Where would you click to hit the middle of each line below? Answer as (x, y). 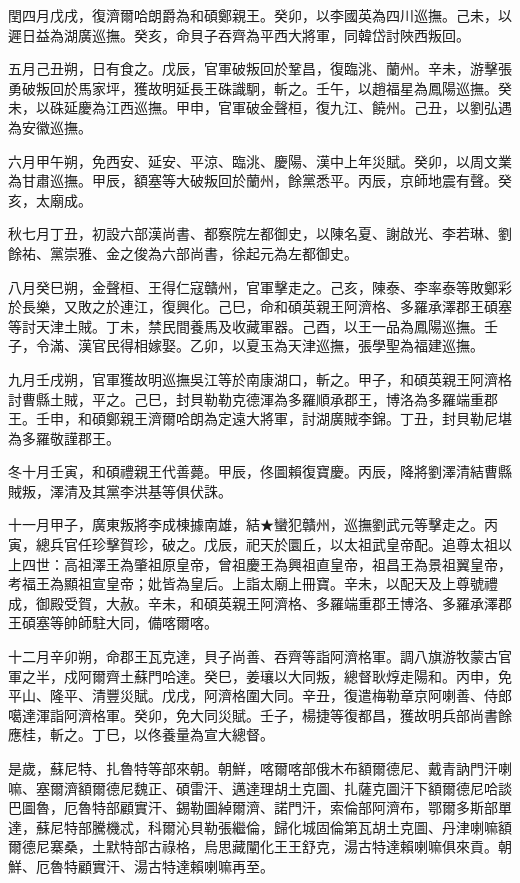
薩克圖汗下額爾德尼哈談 (434, 787)
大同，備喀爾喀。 (161, 622)
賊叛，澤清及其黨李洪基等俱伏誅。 (120, 490)
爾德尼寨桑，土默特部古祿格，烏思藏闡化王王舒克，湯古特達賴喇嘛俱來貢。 (253, 846)
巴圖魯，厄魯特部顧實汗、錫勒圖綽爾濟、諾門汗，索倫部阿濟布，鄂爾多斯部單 (260, 807)
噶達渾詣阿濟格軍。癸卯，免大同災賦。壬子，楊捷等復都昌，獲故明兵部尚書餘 (260, 714)
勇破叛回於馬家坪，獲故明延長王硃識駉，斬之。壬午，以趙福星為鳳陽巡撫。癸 (260, 87)
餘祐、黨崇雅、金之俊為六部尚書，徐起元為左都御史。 (183, 252)
